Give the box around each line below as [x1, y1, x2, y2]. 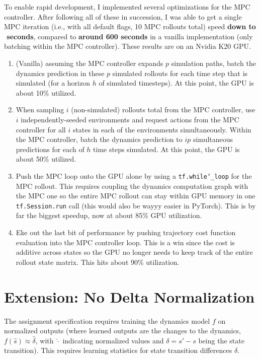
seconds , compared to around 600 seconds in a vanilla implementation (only [7, 31, 253, 41]
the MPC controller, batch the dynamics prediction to [16, 134, 183, 145]
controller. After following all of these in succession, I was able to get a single [4, 11, 242, 22]
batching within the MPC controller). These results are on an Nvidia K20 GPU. [4, 41, 251, 51]
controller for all [16, 124, 66, 134]
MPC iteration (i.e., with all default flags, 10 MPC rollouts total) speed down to [4, 21, 256, 32]
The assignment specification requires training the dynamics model [4, 315, 210, 326]
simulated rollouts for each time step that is [112, 67, 248, 78]
